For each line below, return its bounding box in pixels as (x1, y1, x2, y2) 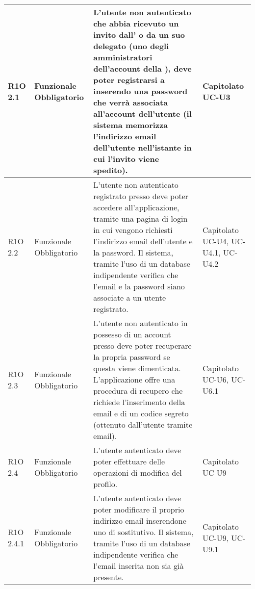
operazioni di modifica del (93, 467, 182, 478)
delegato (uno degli (93, 40, 169, 51)
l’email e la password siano (93, 281, 185, 292)
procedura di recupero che (93, 385, 183, 396)
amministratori (93, 51, 153, 63)
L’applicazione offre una (93, 374, 176, 385)
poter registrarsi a (93, 74, 165, 85)
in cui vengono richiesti (93, 224, 173, 235)
